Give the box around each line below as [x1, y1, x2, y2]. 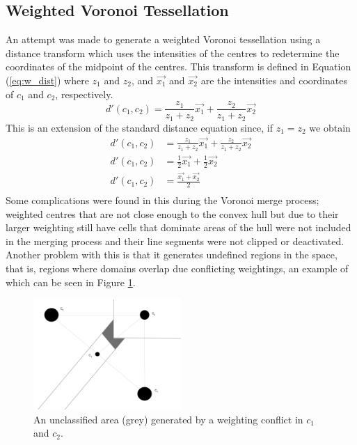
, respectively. [55, 86, 113, 101]
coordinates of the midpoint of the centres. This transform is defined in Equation [6, 59, 351, 74]
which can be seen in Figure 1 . [6, 274, 136, 289]
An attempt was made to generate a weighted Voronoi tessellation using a [6, 32, 321, 47]
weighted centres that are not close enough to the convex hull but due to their [6, 206, 339, 221]
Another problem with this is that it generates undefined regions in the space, [6, 247, 338, 262]
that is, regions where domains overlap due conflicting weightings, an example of [6, 260, 349, 275]
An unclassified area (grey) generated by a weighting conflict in [33, 412, 303, 426]
